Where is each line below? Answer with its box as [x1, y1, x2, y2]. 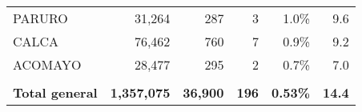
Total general [13, 83, 98, 102]
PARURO [13, 9, 68, 27]
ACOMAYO [13, 55, 82, 74]
